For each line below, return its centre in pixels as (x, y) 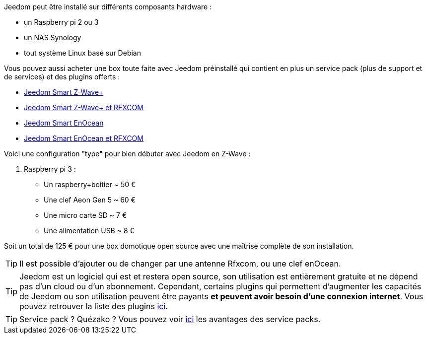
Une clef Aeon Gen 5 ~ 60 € (90, 200)
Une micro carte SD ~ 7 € (85, 215)
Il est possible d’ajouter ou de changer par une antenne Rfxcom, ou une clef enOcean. (180, 264)
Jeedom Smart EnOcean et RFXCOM (84, 138)
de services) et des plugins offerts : (62, 77)
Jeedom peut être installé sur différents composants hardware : (108, 7)
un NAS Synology (53, 37)
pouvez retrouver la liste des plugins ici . (94, 306)
